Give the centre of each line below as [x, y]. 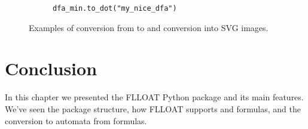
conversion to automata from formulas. [76, 120]
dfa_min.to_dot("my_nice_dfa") [115, 8]
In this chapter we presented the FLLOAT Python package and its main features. [154, 97]
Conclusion [51, 68]
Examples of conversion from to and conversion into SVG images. [149, 27]
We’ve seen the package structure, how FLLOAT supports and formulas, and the [153, 108]
